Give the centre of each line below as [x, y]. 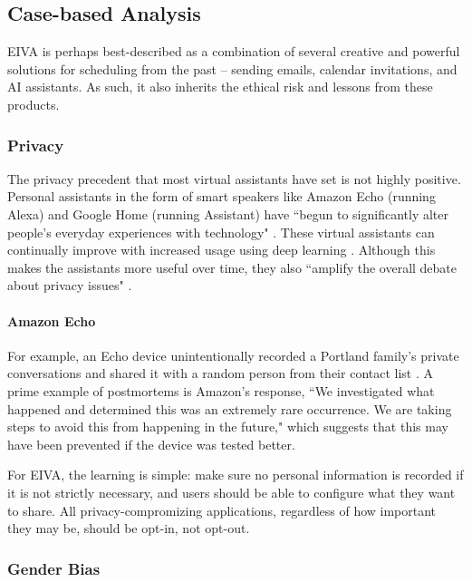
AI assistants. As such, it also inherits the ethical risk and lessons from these [220, 87]
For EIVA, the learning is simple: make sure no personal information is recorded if [236, 475]
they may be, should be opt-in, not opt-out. [129, 528]
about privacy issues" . [70, 285]
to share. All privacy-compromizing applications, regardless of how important [222, 510]
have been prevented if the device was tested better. [151, 444]
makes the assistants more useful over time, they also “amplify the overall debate [232, 267]
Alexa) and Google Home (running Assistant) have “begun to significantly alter [228, 213]
